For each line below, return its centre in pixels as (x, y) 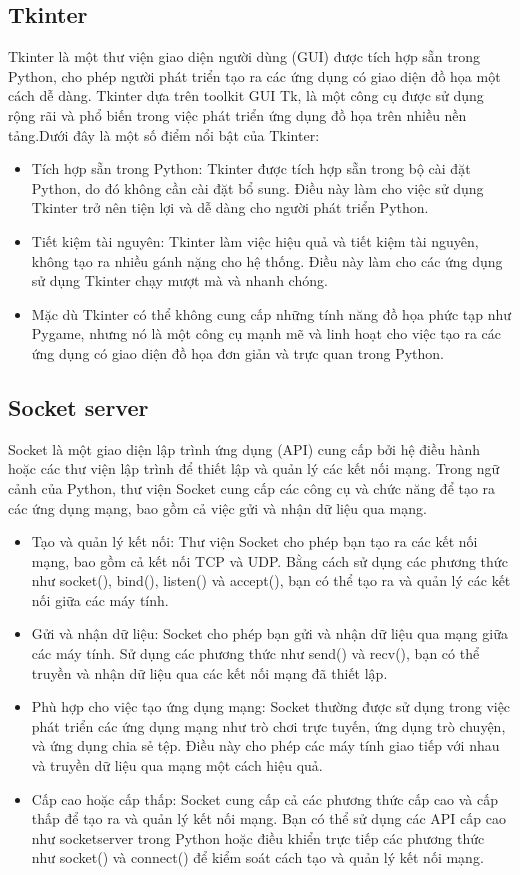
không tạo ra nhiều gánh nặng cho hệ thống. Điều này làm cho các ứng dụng (267, 260)
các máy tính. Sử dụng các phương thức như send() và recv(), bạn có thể (255, 653)
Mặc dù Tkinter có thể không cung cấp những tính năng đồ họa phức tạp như (271, 313)
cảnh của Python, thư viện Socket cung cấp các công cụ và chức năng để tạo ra (252, 487)
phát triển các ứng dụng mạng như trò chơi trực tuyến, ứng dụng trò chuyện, (268, 725)
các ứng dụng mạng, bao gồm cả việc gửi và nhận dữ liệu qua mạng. (217, 507)
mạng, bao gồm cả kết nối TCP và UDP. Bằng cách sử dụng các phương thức (269, 560)
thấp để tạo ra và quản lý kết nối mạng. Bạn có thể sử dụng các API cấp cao (268, 818)
